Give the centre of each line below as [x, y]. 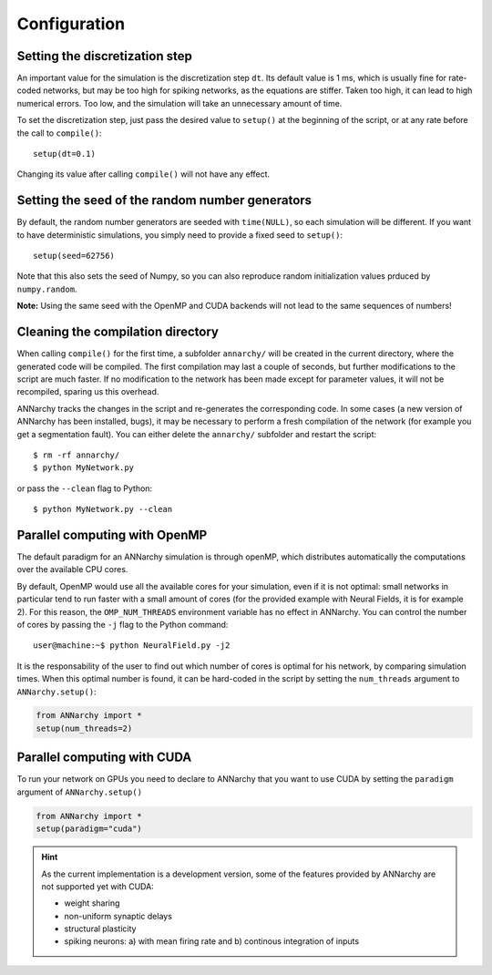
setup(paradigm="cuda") [89, 829]
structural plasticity [100, 929]
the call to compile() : [59, 133]
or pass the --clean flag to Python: [85, 488]
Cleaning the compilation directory [118, 332]
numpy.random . [47, 289]
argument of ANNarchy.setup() [80, 792]
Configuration [71, 24]
